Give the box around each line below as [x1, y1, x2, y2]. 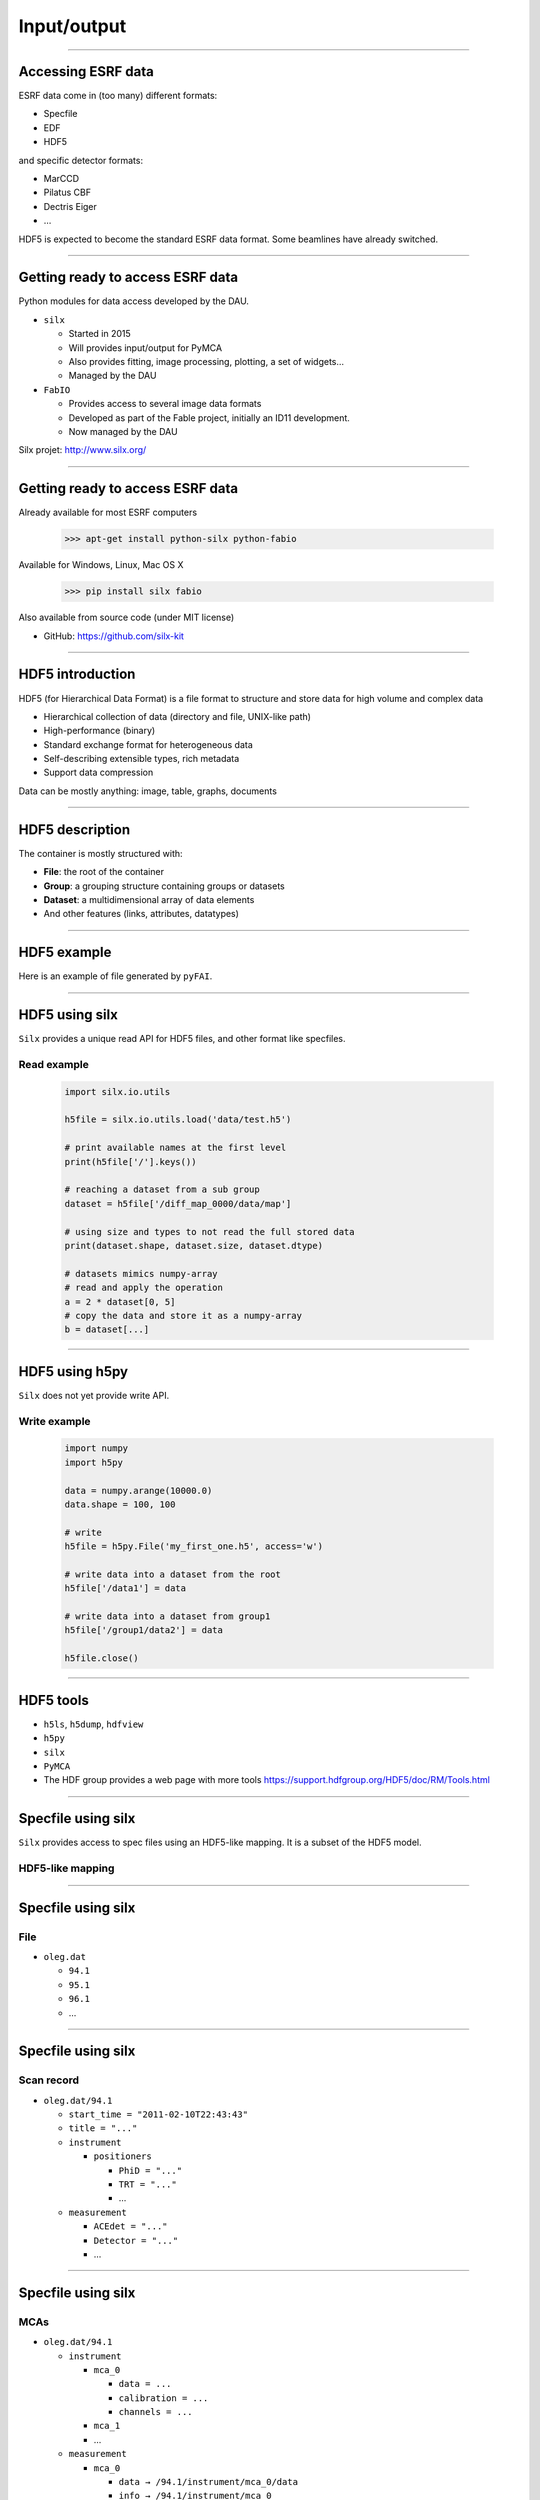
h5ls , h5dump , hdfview [43, 1718, 144, 1730]
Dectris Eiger [43, 200, 97, 212]
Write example [18, 1414, 91, 1428]
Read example [18, 1057, 89, 1071]
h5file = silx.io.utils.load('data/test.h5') [64, 1114, 292, 1125]
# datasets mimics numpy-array [64, 1268, 219, 1279]
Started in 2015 [68, 328, 132, 340]
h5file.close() [64, 1653, 139, 1664]
